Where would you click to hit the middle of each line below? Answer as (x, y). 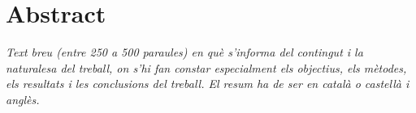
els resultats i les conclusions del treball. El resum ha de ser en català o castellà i (208, 84)
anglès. (23, 99)
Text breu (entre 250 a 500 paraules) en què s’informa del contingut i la (184, 52)
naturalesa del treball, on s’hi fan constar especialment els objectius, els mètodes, (206, 67)
